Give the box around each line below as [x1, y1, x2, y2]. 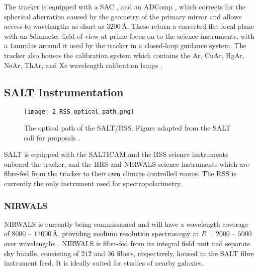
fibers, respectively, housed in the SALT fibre [116, 248, 254, 258]
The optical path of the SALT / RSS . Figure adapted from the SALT [24, 123, 231, 133]
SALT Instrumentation [4, 84, 124, 99]
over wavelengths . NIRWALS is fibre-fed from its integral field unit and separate [4, 238, 251, 248]
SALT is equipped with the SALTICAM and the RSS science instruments [4, 149, 228, 159]
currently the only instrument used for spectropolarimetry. [4, 178, 182, 188]
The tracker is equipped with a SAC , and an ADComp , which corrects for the [4, 1, 246, 11]
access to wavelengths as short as [4, 21, 104, 31]
